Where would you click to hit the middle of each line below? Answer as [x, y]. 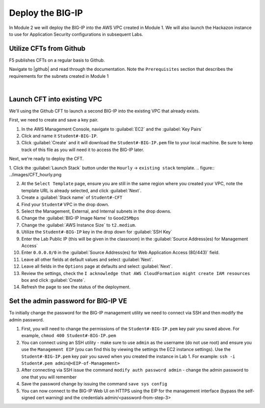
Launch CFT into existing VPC [56, 99]
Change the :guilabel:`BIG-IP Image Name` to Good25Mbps [80, 218]
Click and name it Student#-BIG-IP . [60, 136]
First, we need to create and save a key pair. [54, 120]
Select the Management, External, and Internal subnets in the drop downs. [96, 211]
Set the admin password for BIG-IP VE [68, 301]
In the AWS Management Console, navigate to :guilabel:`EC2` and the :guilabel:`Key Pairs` [112, 129]
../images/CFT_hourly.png [35, 175]
